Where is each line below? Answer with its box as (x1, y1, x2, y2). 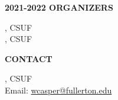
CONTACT (5, 52, 53, 64)
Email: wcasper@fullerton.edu (5, 83, 112, 96)
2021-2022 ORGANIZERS (5, 1, 113, 13)
